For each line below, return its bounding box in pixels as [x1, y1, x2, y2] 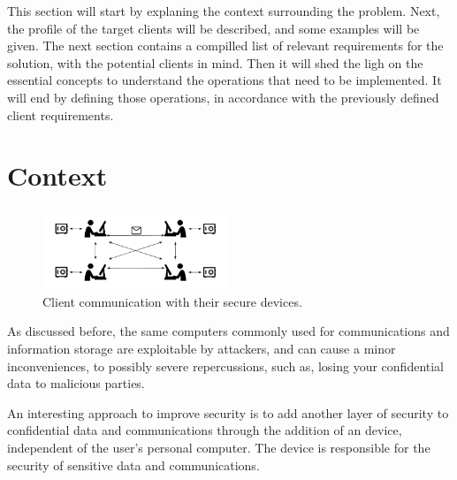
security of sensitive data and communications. [7, 455, 260, 474]
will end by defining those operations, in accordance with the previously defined [7, 88, 439, 106]
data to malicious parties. [7, 374, 145, 392]
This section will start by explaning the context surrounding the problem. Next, [7, 2, 440, 19]
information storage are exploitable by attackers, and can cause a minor [7, 339, 396, 358]
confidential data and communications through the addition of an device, [7, 421, 402, 439]
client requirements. [7, 105, 114, 124]
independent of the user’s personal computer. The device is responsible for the [7, 438, 430, 457]
